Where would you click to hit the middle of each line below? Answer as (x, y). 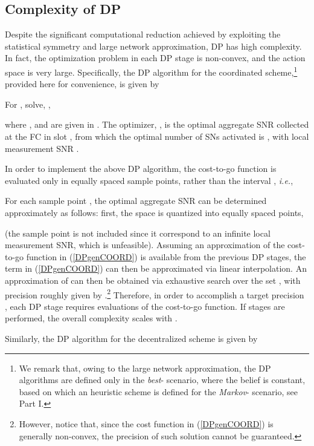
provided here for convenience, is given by (82, 84)
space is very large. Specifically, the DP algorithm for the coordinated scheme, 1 (151, 71)
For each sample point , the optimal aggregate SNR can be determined (136, 201)
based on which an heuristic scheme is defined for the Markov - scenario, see (158, 391)
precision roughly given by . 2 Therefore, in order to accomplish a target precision (155, 294)
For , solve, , (28, 104)
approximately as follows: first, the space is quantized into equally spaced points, (154, 212)
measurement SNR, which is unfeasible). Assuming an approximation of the (145, 245)
